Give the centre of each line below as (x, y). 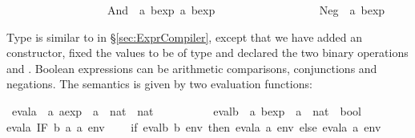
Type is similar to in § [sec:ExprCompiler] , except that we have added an (185, 37)
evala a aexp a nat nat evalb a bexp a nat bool (186, 110)
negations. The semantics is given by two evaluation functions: (159, 84)
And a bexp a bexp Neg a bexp (246, 10)
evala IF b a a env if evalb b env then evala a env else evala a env (194, 126)
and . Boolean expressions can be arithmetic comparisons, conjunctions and (192, 68)
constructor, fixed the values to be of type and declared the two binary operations (207, 53)
